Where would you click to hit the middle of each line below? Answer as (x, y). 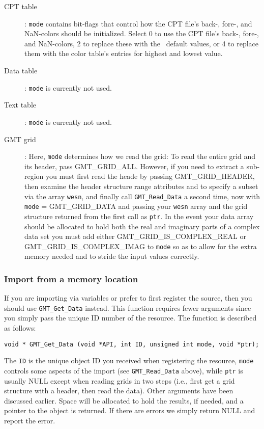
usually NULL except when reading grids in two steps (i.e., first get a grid (120, 380)
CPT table (21, 6)
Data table (21, 71)
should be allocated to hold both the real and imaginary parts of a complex (142, 226)
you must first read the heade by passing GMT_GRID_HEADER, (150, 176)
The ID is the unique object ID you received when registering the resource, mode (129, 360)
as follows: (20, 328)
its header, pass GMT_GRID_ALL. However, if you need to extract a (134, 166)
